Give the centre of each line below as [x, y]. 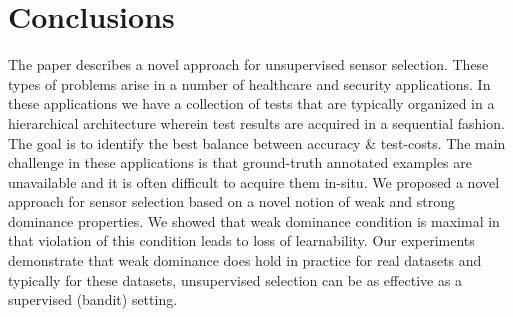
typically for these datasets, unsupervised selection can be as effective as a [235, 279]
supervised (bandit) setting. [93, 299]
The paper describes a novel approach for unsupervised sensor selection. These [248, 64]
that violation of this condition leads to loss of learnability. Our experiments [241, 240]
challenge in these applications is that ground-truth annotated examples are [240, 162]
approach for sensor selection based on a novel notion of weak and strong [231, 201]
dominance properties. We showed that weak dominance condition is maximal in [254, 220]
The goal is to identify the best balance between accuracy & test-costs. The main [257, 142]
